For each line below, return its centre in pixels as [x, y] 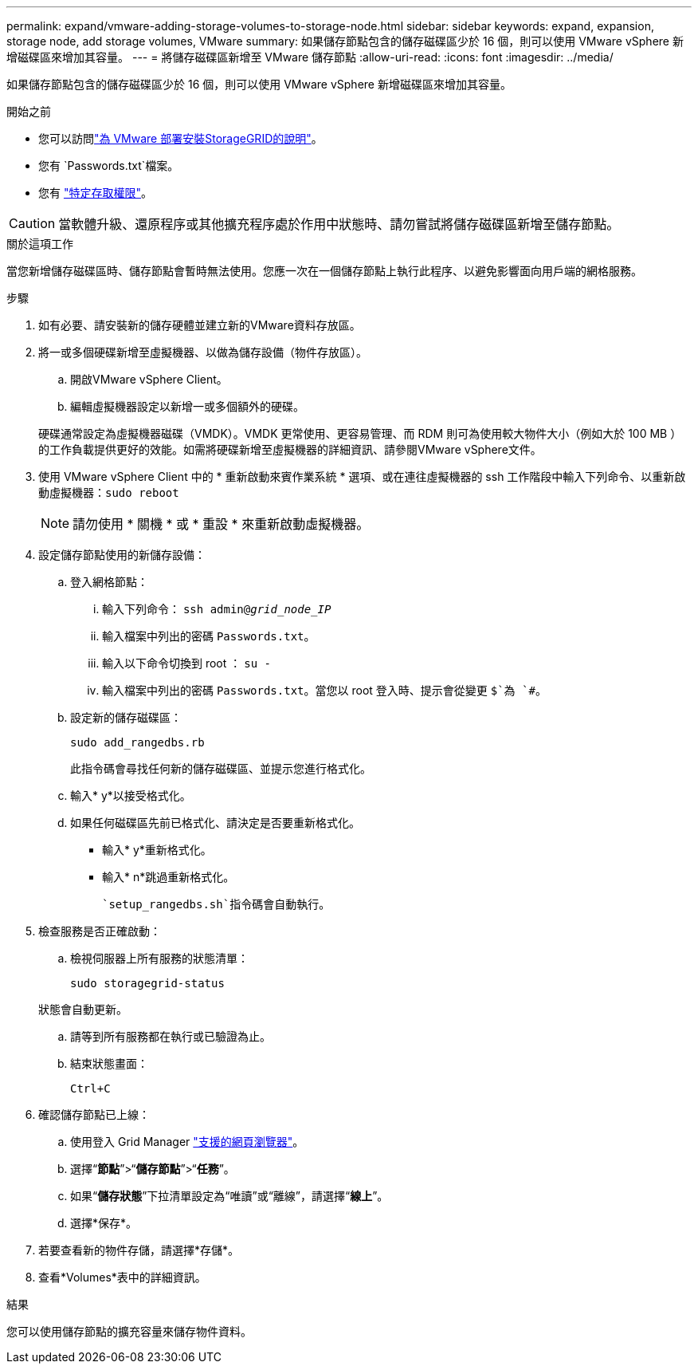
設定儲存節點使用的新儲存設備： [122, 555]
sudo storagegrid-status [147, 983]
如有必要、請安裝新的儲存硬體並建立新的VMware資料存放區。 [200, 325]
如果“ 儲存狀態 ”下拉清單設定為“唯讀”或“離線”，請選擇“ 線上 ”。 [229, 1196]
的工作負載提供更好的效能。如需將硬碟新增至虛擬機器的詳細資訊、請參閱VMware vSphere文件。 [290, 449]
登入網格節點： [109, 582]
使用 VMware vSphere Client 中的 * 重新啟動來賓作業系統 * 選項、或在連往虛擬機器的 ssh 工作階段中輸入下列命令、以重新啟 [362, 476]
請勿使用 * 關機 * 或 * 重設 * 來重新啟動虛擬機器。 [221, 524]
